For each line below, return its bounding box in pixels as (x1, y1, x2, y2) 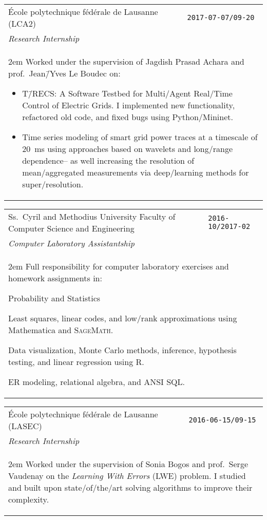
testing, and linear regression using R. (8, 356, 144, 368)
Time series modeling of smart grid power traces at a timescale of (22, 131, 258, 143)
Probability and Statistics (8, 292, 101, 304)
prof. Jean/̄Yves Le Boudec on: (8, 67, 121, 79)
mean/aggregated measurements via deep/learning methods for (22, 166, 249, 178)
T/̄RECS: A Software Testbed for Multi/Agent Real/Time (22, 87, 233, 99)
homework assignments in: (8, 272, 102, 284)
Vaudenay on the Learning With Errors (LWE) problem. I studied (8, 470, 246, 482)
